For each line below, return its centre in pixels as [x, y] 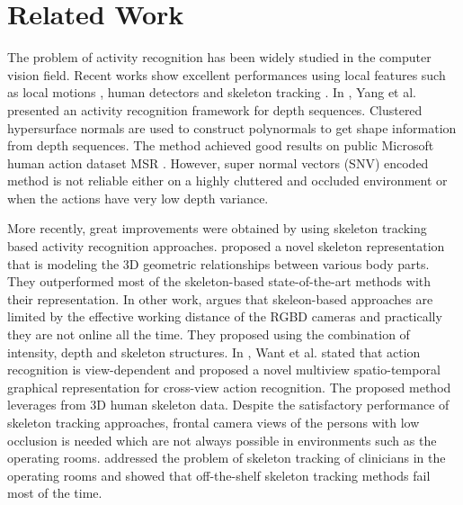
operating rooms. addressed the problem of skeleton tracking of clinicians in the [227, 458]
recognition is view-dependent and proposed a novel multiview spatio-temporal [224, 370]
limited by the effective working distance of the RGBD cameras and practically [225, 316]
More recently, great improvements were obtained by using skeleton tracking [217, 228]
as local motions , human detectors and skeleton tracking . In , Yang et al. [212, 92]
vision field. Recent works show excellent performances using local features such [227, 74]
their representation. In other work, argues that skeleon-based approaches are [220, 298]
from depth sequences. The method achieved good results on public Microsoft [221, 145]
